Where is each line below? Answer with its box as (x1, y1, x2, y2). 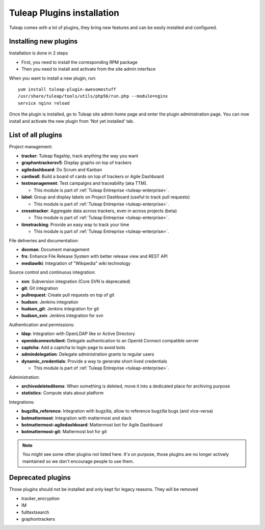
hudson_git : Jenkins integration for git (21, 306, 99, 312)
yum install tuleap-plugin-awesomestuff (18, 86, 116, 92)
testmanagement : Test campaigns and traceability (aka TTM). (21, 180, 148, 186)
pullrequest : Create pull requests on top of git (21, 292, 115, 298)
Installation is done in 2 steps (9, 50, 68, 56)
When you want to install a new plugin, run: (9, 75, 97, 81)
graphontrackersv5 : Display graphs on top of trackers (21, 160, 132, 166)
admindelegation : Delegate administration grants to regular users (21, 351, 155, 357)
